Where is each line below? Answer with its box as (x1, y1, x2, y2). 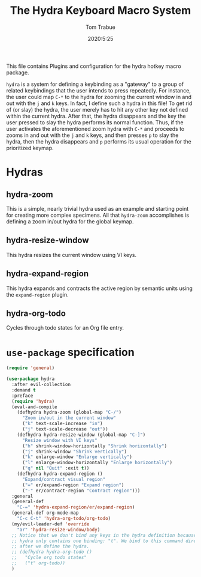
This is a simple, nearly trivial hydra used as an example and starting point (6, 205, 189, 212)
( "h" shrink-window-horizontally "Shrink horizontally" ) (22, 443, 167, 449)
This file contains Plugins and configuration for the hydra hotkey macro (6, 62, 181, 70)
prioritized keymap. (6, 144, 54, 151)
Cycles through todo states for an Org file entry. (6, 324, 124, 331)
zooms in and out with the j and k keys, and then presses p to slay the (6, 131, 179, 139)
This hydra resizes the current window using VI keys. (6, 251, 137, 258)
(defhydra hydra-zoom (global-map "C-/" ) (17, 409, 121, 415)
